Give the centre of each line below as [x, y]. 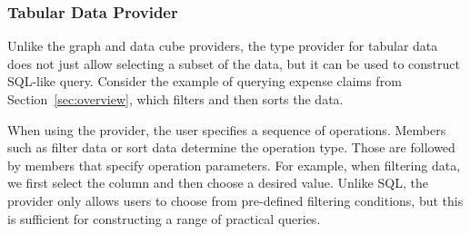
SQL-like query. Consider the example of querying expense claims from [205, 81]
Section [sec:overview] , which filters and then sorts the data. [175, 99]
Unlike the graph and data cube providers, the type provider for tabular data [223, 46]
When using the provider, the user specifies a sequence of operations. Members [227, 129]
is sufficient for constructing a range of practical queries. [164, 218]
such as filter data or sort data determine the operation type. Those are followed [231, 147]
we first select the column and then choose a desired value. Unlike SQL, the [218, 183]
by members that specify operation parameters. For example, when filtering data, [234, 165]
